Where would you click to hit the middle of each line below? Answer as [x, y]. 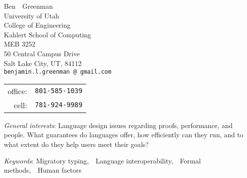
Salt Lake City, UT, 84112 [43, 63]
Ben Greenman [29, 6]
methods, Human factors [43, 170]
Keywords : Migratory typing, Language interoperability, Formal [102, 160]
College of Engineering [37, 25]
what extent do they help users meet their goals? [76, 144]
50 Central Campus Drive [42, 53]
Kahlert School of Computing [48, 34]
